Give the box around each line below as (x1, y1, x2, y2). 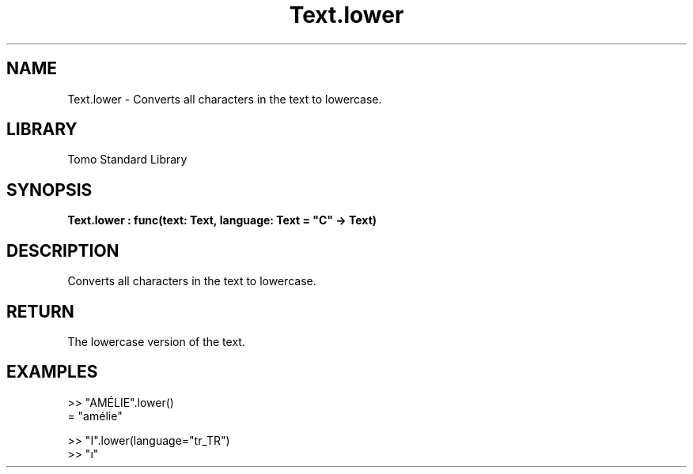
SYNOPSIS (6, 179, 93, 200)
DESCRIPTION (6, 240, 119, 261)
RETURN (6, 301, 74, 322)
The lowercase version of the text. (67, 334, 245, 348)
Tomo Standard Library (67, 152, 187, 167)
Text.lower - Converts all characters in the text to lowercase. (67, 92, 382, 106)
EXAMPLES (6, 362, 98, 382)
